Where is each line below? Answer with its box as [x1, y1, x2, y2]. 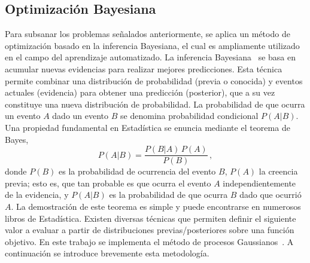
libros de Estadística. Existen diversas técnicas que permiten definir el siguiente [5, 212, 296, 224]
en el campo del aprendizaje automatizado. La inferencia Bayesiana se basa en [5, 51, 296, 63]
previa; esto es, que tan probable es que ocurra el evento [5, 176, 211, 189]
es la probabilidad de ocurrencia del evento [59, 165, 216, 178]
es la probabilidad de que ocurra [109, 188, 228, 201]
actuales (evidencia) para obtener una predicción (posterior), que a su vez [5, 86, 275, 99]
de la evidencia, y [5, 188, 69, 201]
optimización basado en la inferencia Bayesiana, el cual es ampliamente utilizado [5, 39, 300, 51]
